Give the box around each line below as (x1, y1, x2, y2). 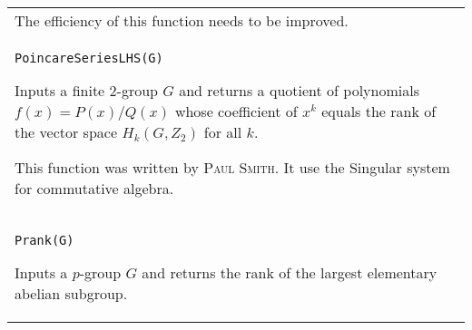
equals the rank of (321, 101, 437, 121)
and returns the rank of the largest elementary (142, 262, 438, 283)
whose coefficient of (174, 101, 298, 121)
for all (203, 121, 242, 142)
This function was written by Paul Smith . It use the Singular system (15, 157, 450, 178)
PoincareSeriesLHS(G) (15, 51, 163, 65)
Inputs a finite (15, 80, 105, 101)
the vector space (15, 121, 117, 142)
